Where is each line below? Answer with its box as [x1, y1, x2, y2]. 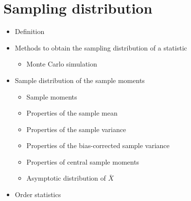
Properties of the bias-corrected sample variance [26, 140, 170, 151]
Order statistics [15, 189, 61, 200]
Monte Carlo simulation [26, 59, 97, 69]
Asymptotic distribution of [26, 173, 106, 183]
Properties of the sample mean [26, 108, 118, 118]
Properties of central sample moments [26, 156, 139, 167]
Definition [15, 26, 45, 36]
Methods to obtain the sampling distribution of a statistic [15, 42, 187, 52]
